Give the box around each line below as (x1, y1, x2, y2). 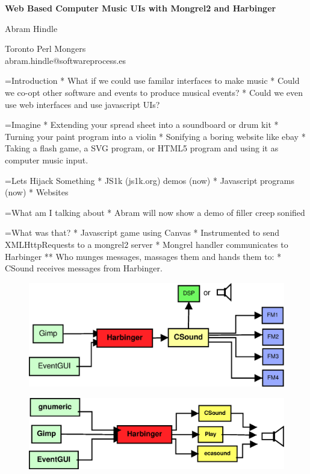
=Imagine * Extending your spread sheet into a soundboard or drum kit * (5, 118, 279, 131)
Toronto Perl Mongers (5, 42, 86, 55)
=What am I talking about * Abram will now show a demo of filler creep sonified (5, 206, 305, 218)
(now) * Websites (5, 186, 69, 198)
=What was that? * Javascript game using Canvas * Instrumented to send (5, 226, 280, 239)
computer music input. (5, 153, 88, 166)
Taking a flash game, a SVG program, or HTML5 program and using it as (5, 142, 279, 154)
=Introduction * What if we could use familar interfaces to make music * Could (5, 74, 300, 87)
